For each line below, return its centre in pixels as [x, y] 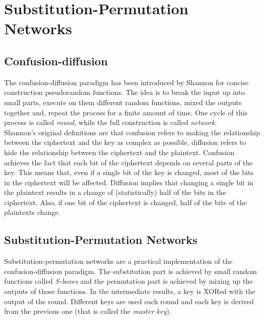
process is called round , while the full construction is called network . [111, 122]
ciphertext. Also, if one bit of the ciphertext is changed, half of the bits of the [126, 202]
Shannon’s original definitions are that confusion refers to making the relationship [132, 132]
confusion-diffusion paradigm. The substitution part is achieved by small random [130, 271]
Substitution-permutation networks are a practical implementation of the [118, 261]
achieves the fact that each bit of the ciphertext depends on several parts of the [128, 162]
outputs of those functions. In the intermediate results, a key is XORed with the [130, 291]
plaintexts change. [32, 212]
